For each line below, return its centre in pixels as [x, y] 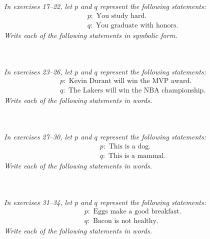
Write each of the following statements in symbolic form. [91, 35]
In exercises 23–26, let [38, 71]
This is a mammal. [137, 156]
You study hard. [121, 16]
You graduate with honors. [137, 25]
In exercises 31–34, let [38, 202]
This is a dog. [130, 146]
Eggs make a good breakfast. [137, 212]
